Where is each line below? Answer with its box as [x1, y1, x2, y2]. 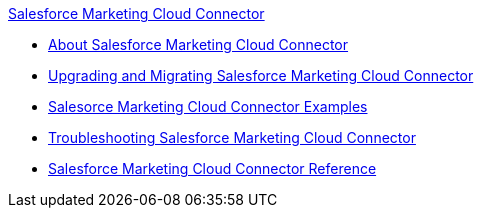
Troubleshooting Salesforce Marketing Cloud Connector [48, 129, 416, 146]
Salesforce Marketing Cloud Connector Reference [48, 160, 377, 177]
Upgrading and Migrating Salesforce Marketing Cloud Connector [48, 67, 474, 84]
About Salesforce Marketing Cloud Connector [48, 36, 349, 53]
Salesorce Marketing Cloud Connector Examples [48, 98, 368, 115]
